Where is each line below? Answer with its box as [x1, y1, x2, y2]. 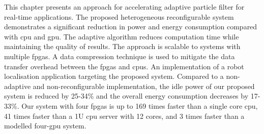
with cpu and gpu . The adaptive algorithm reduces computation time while [4, 31, 239, 41]
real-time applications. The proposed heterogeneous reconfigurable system [4, 11, 234, 22]
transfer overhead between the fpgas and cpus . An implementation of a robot [4, 61, 244, 71]
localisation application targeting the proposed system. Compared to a [4, 71, 224, 81]
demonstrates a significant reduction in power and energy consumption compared [4, 21, 257, 32]
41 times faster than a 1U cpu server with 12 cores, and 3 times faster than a [4, 110, 245, 121]
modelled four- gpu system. [4, 120, 86, 131]
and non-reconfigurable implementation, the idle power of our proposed [33, 80, 255, 91]
